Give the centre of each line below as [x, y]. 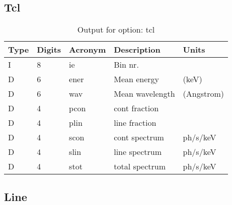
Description [137, 50]
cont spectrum [139, 137]
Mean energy [137, 79]
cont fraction [136, 108]
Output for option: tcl [116, 30]
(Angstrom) [204, 94]
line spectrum [138, 152]
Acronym [88, 50]
